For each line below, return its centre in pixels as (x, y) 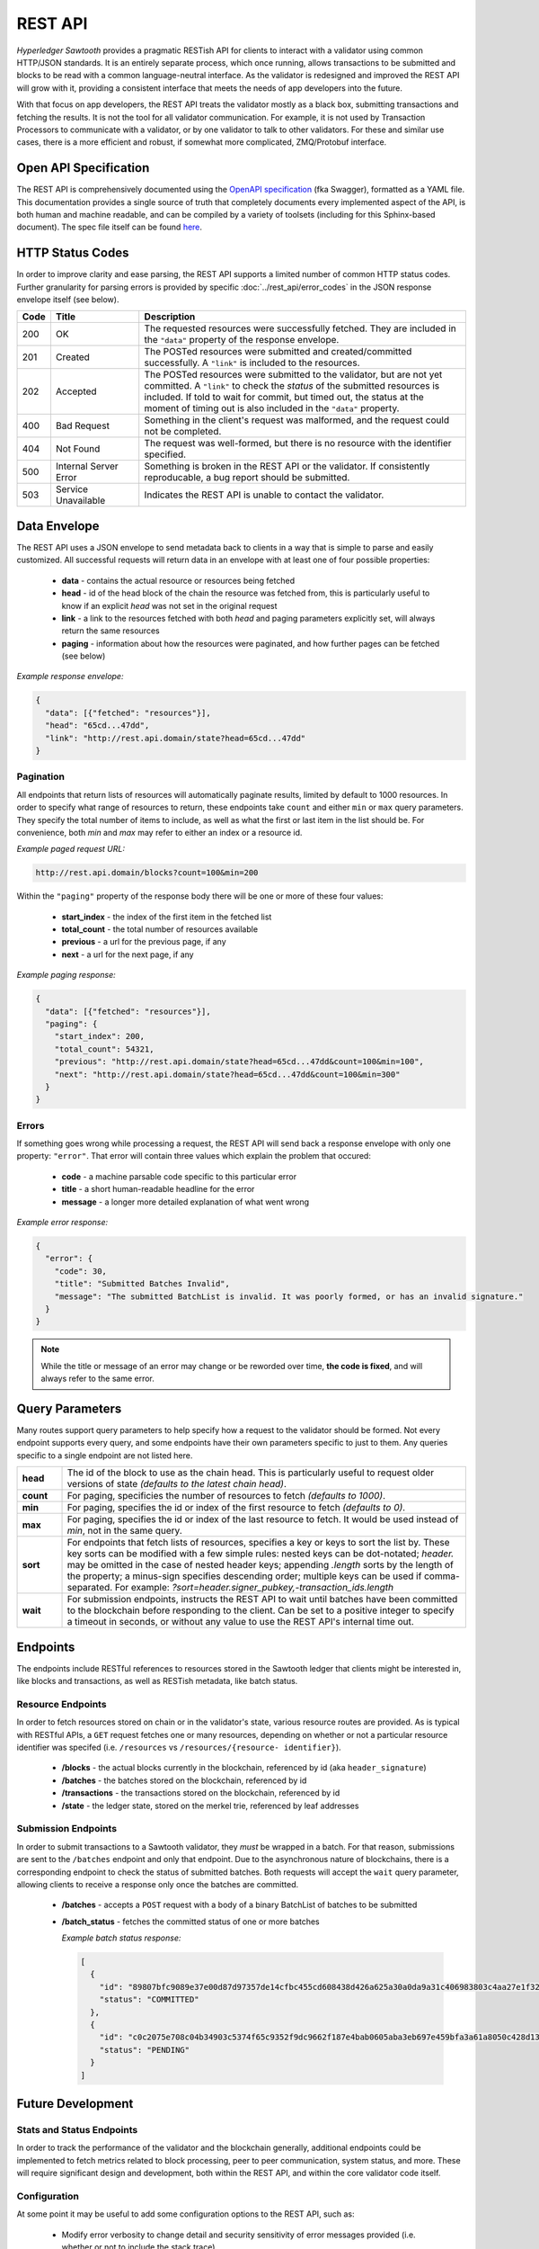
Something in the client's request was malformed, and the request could (296, 420)
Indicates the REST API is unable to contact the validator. (264, 495)
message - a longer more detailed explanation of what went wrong (186, 1202)
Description (170, 317)
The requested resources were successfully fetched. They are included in (300, 328)
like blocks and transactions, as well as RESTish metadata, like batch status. (157, 1681)
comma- (442, 1576)
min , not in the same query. (125, 1531)
